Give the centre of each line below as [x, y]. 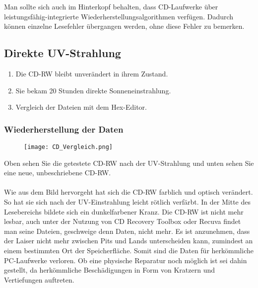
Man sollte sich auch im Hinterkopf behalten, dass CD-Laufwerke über [111, 6]
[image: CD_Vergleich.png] [68, 147]
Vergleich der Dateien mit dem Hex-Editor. [81, 107]
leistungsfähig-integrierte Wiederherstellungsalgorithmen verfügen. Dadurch [119, 16]
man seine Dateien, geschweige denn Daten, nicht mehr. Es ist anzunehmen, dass [127, 231]
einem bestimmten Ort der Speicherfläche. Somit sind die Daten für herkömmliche [129, 250]
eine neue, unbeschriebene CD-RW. [58, 173]
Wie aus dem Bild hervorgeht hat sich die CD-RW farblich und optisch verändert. [129, 192]
